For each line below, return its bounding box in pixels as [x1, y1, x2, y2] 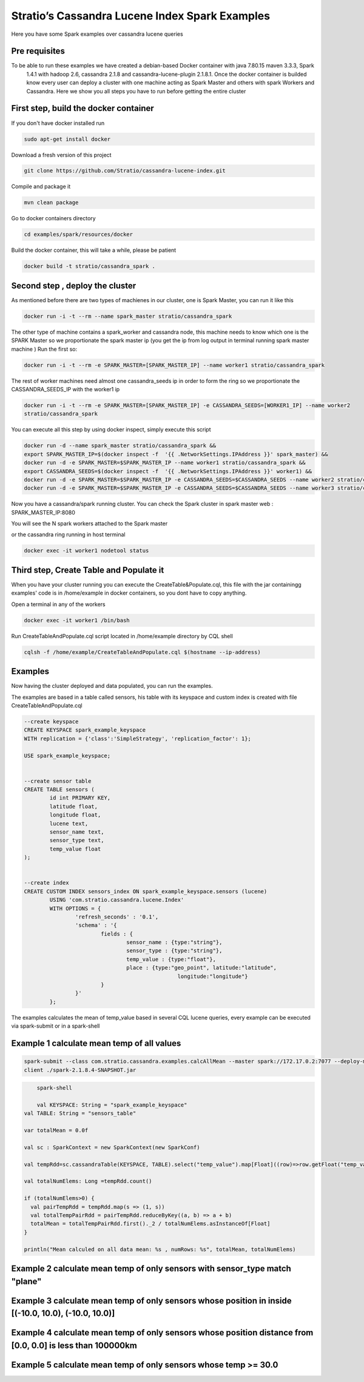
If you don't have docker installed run [11, 119, 105, 127]
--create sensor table [24, 777, 92, 784]
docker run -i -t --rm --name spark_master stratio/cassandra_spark [24, 312, 232, 320]
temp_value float [49, 845, 101, 852]
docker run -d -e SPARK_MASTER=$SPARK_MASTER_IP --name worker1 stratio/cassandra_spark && [24, 459, 306, 467]
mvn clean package [24, 199, 79, 206]
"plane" [11, 1276, 42, 1286]
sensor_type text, [49, 837, 104, 844]
